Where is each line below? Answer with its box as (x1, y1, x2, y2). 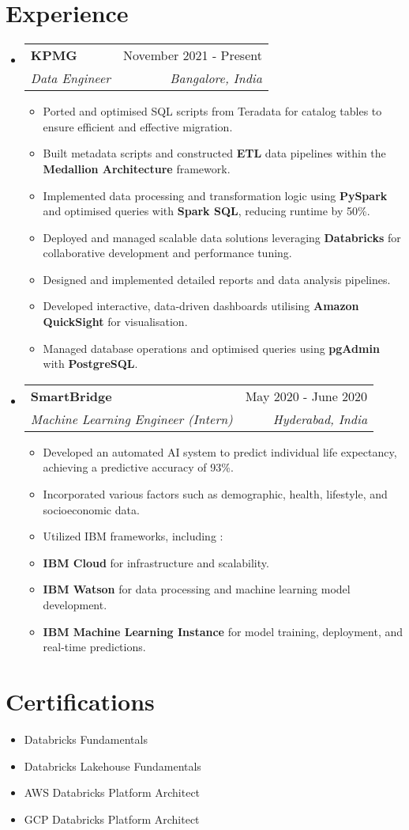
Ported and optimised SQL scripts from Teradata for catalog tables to (43, 103, 382, 119)
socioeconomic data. (43, 501, 140, 517)
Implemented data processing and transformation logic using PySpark (43, 187, 388, 203)
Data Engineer (30, 69, 111, 88)
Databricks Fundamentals (24, 730, 148, 747)
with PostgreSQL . (43, 355, 138, 372)
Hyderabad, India (272, 409, 368, 428)
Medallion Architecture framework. (43, 160, 231, 176)
